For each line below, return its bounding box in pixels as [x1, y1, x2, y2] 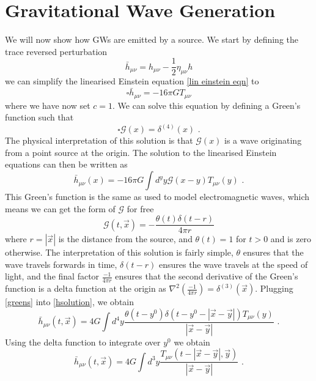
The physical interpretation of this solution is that [5, 134, 193, 147]
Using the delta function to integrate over [5, 335, 161, 348]
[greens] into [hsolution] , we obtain [5, 295, 134, 308]
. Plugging [255, 282, 293, 295]
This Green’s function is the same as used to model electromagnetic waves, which [5, 190, 310, 203]
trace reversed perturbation [5, 45, 108, 57]
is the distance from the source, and [58, 232, 193, 245]
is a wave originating [224, 134, 302, 147]
